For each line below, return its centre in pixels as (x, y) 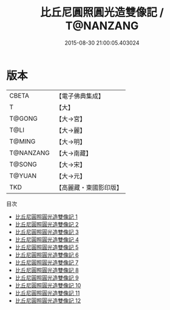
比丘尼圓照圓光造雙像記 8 (47, 270)
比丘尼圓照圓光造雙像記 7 (47, 262)
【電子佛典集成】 (80, 96)
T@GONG (23, 118)
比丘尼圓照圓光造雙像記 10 (48, 285)
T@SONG (23, 164)
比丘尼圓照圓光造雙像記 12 (48, 300)
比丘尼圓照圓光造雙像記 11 (47, 293)
